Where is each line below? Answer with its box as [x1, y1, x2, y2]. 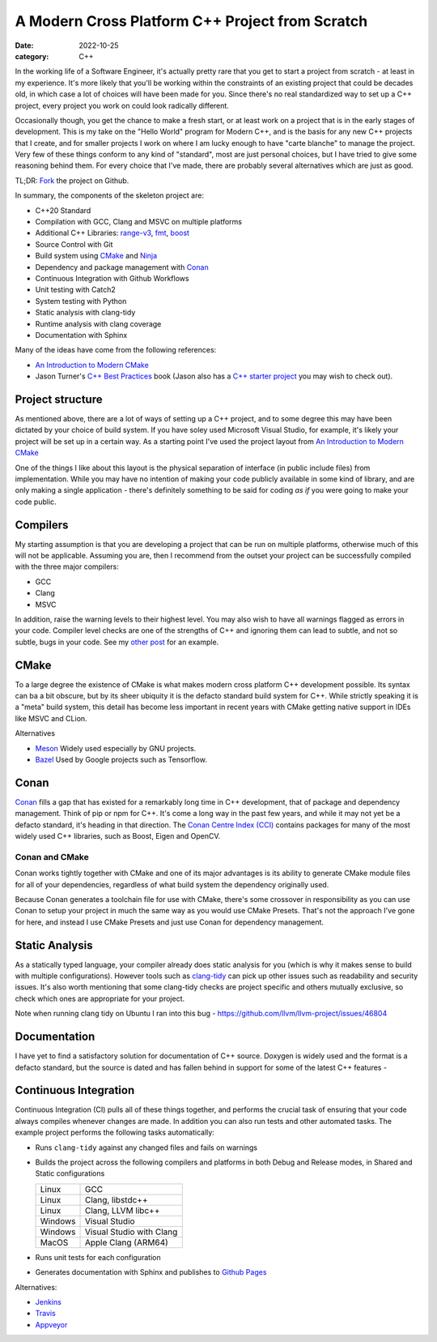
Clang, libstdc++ [84, 1194, 149, 1205]
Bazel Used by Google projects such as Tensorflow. [35, 754, 208, 765]
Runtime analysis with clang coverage [35, 318, 162, 328]
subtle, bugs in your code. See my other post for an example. [15, 637, 219, 647]
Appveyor [35, 1319, 68, 1329]
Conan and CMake [15, 851, 89, 862]
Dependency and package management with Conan [35, 262, 210, 271]
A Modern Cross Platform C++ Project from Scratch [15, 12, 368, 30]
